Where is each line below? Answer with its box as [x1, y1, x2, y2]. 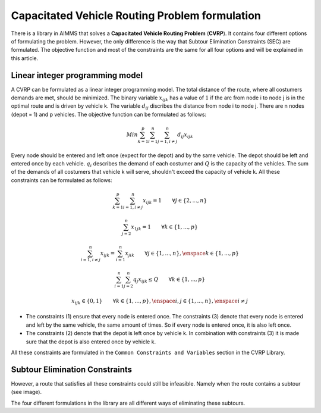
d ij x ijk [177, 131, 193, 139]
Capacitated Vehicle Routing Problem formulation [11, 9, 262, 22]
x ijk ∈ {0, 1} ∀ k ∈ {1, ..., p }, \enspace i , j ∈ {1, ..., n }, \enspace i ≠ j [71, 298, 248, 306]
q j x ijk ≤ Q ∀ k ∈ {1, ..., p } [133, 276, 206, 284]
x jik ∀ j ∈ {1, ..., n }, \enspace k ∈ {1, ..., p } [125, 250, 239, 258]
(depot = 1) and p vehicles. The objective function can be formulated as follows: [11, 111, 207, 118]
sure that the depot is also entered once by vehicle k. [26, 338, 156, 345]
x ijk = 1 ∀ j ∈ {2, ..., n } [143, 197, 207, 205]
